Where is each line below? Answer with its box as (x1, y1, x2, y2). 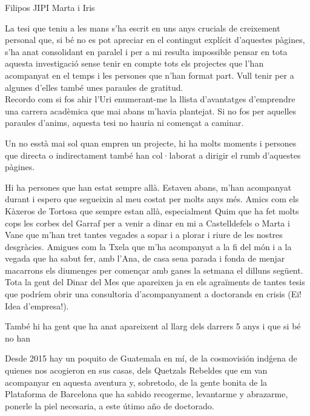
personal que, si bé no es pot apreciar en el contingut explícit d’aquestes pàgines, (5, 33, 305, 46)
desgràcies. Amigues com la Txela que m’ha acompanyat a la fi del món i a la (5, 240, 292, 253)
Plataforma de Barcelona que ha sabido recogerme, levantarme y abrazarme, (5, 388, 288, 400)
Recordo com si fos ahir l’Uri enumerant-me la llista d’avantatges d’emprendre (5, 93, 295, 105)
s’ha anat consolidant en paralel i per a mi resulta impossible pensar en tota (5, 45, 288, 58)
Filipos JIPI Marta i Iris (5, 1, 95, 13)
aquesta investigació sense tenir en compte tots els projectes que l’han (5, 57, 264, 70)
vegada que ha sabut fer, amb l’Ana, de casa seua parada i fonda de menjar (5, 252, 285, 265)
